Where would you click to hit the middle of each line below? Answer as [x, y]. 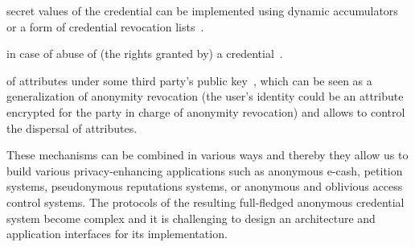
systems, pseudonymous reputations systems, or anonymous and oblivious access [205, 186]
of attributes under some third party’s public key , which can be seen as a [189, 80]
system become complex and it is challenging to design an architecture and [191, 218]
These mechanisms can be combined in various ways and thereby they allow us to [207, 155]
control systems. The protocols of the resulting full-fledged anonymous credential [205, 202]
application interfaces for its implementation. [117, 234]
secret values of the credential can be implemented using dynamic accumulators [202, 10]
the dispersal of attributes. [72, 128]
